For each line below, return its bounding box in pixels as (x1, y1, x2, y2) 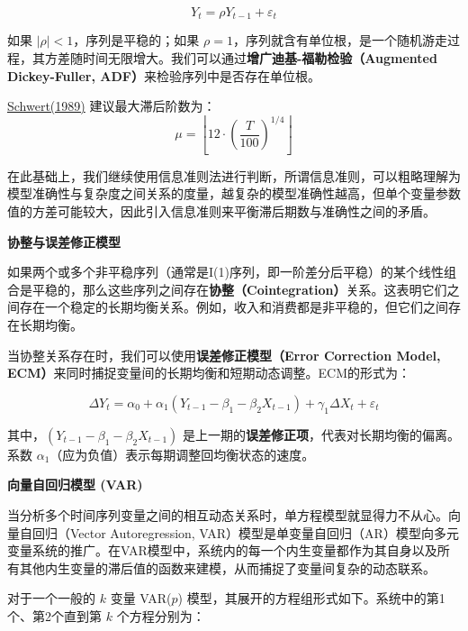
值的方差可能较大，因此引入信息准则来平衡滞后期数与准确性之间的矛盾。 (7, 202, 436, 221)
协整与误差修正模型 (7, 232, 121, 251)
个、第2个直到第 (7, 606, 102, 625)
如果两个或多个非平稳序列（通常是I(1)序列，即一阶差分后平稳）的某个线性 (7, 262, 444, 281)
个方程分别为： (116, 606, 205, 625)
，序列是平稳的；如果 (73, 31, 200, 50)
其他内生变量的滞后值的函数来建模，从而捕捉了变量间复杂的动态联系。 (19, 558, 436, 577)
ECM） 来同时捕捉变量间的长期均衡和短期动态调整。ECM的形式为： (7, 363, 410, 382)
